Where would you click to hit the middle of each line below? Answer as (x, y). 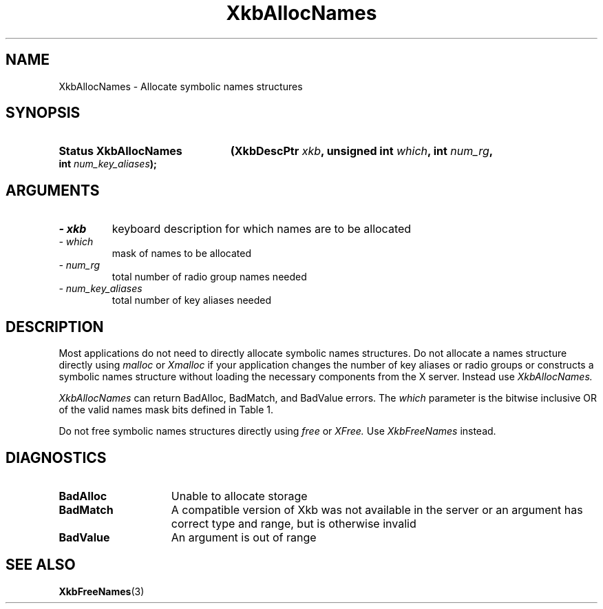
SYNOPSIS (43, 113)
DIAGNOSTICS (56, 457)
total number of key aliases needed (192, 300)
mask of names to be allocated (181, 254)
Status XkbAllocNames (120, 151)
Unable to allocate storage (239, 496)
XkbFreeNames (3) (102, 591)
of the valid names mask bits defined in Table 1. (166, 410)
